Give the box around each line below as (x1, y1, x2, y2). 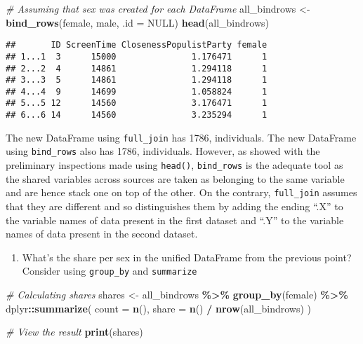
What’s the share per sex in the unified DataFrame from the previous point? (22, 249, 352, 264)
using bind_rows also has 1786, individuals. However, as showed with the (6, 144, 320, 158)
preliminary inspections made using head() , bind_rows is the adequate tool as (6, 158, 343, 172)
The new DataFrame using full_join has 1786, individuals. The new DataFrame (6, 130, 357, 144)
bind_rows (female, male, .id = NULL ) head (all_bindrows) (6, 15, 269, 29)
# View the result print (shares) (6, 324, 143, 339)
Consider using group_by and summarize (22, 263, 197, 278)
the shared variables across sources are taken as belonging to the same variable (6, 171, 345, 186)
